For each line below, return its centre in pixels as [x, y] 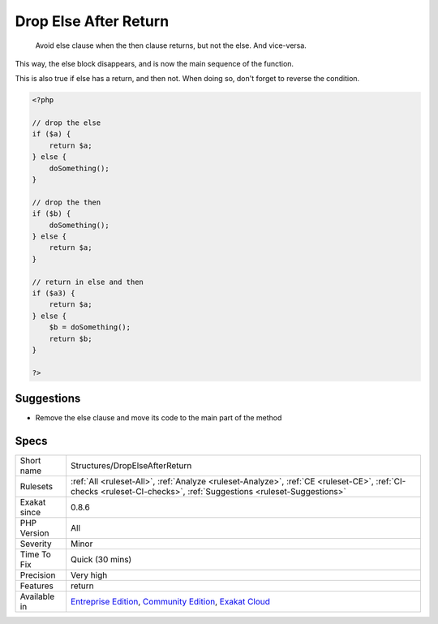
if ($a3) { [54, 293]
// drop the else [67, 123]
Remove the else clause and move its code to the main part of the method [159, 418]
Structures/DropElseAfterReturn [131, 466]
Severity [36, 544]
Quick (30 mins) [101, 560]
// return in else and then [88, 282]
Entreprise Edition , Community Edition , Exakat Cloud [170, 602]
